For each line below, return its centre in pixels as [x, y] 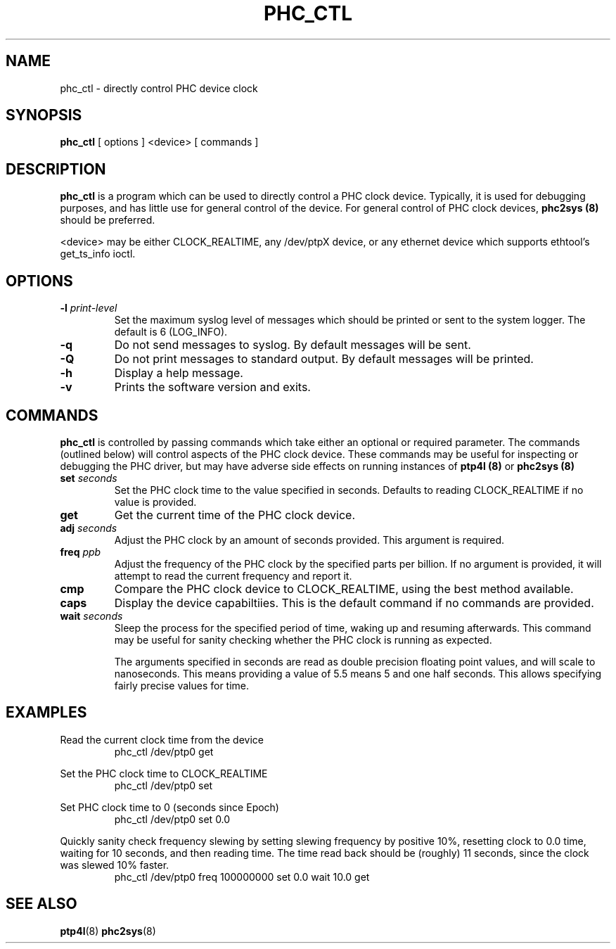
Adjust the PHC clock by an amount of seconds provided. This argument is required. [309, 540]
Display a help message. [179, 373]
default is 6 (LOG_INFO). [171, 332]
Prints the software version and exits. [212, 387]
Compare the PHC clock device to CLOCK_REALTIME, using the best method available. [344, 588]
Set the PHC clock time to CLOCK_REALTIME [164, 773]
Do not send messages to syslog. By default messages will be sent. [293, 345]
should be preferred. [108, 220]
